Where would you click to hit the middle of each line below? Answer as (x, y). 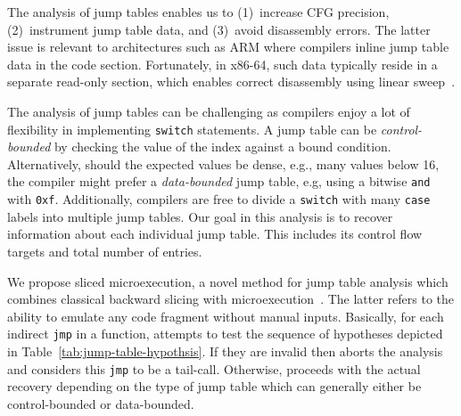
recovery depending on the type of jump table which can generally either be (214, 386)
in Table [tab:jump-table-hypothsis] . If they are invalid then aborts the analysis (225, 351)
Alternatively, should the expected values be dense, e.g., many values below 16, (223, 163)
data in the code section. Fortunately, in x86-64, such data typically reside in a (222, 64)
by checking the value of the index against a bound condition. (222, 147)
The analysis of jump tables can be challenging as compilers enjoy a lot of (209, 111)
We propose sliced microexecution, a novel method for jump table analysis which (228, 281)
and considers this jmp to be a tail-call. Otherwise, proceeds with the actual (214, 368)
